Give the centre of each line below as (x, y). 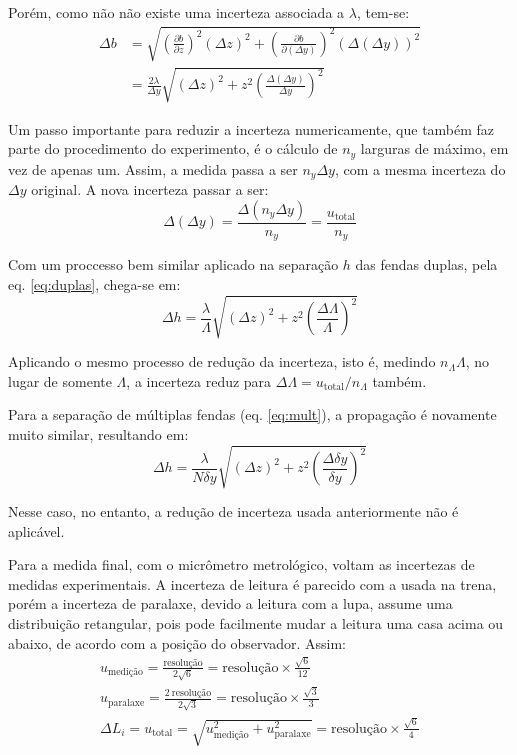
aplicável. (36, 530)
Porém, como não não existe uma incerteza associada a (176, 12)
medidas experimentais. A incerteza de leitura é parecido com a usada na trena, (252, 583)
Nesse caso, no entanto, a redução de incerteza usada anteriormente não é (233, 510)
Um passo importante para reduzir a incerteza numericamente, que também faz (251, 128)
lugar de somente (60, 380)
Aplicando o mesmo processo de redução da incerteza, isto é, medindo (222, 361)
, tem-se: (383, 12)
